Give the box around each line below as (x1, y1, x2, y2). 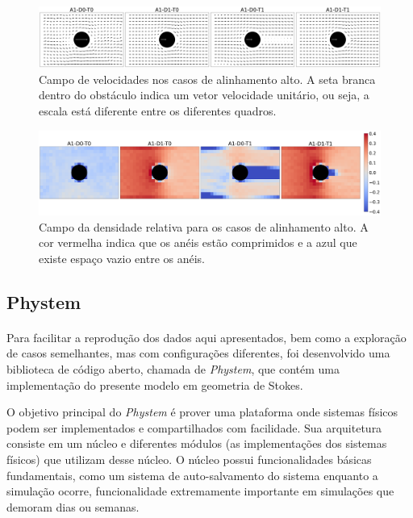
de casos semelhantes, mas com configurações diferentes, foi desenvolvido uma (6, 345, 390, 361)
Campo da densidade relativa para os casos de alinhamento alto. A (39, 218, 369, 235)
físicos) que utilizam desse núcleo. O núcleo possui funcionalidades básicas (6, 451, 372, 468)
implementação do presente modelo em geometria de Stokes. (6, 376, 303, 393)
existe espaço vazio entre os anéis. (39, 249, 206, 266)
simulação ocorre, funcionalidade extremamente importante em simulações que (6, 482, 394, 499)
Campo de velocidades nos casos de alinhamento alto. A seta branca (39, 70, 376, 87)
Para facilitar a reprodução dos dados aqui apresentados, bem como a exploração (6, 328, 407, 345)
